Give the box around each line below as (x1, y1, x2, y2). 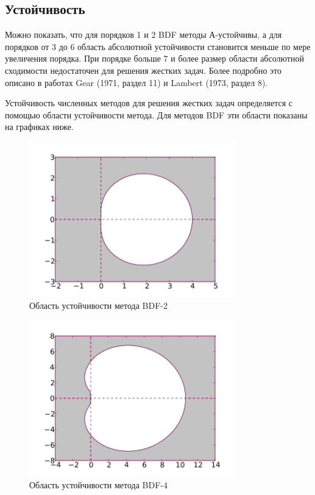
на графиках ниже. (5, 120, 74, 133)
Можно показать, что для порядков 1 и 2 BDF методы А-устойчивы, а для (5, 28, 282, 41)
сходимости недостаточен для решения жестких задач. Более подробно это (5, 63, 282, 76)
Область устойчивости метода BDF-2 (29, 299, 168, 312)
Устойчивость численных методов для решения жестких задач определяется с (5, 96, 293, 109)
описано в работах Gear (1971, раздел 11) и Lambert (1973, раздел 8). (5, 76, 268, 89)
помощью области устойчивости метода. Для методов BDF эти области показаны (5, 108, 308, 121)
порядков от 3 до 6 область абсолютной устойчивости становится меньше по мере (5, 40, 311, 52)
